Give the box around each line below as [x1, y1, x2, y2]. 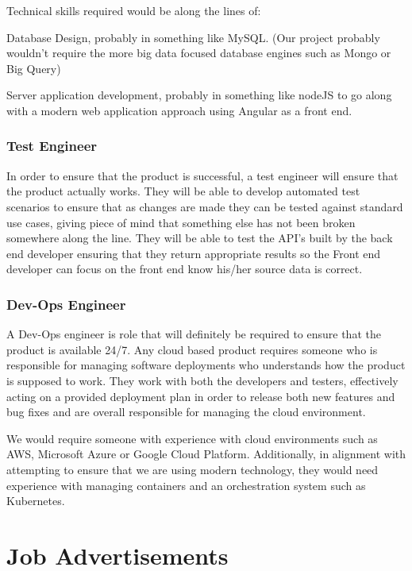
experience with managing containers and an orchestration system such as [6, 476, 366, 493]
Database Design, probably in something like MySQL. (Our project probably [6, 29, 380, 45]
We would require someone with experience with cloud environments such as [6, 430, 378, 446]
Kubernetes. [6, 492, 65, 509]
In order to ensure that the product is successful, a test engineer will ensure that [6, 167, 399, 183]
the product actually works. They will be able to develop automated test [6, 183, 360, 199]
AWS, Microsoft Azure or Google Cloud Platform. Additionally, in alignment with [6, 446, 406, 462]
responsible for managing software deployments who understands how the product [6, 357, 406, 373]
